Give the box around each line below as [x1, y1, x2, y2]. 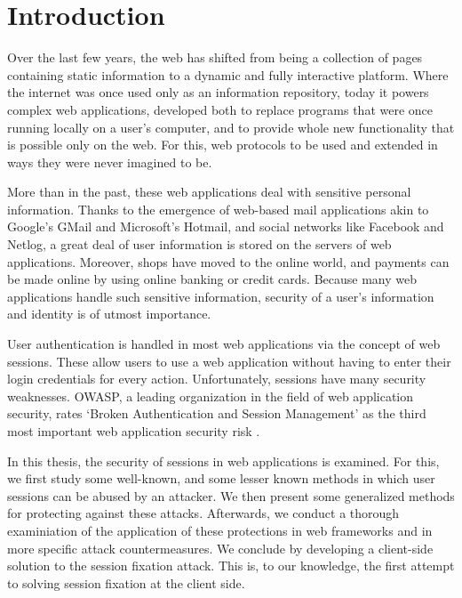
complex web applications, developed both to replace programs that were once [7, 100, 434, 118]
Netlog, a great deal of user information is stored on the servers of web [7, 235, 392, 254]
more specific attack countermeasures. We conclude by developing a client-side [7, 538, 434, 557]
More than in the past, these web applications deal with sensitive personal [7, 182, 411, 201]
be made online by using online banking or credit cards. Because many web [7, 270, 417, 288]
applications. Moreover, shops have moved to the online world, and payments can [7, 252, 450, 271]
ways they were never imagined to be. [7, 152, 212, 171]
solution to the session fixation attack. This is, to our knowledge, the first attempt [7, 556, 455, 575]
